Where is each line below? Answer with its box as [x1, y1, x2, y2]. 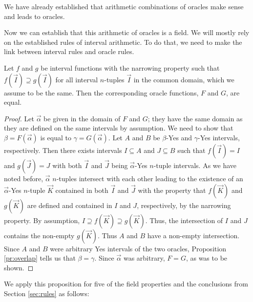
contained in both [55, 185, 108, 195]
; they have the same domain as [148, 113, 243, 123]
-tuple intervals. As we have [153, 160, 237, 170]
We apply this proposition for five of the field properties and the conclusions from [4, 279, 248, 289]
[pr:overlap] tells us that [4, 253, 76, 263]
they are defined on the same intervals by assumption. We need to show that [4, 123, 233, 133]
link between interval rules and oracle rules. [4, 46, 134, 57]
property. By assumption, [4, 215, 80, 225]
